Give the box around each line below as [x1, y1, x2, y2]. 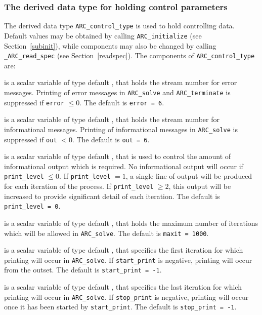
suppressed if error [4, 97, 64, 107]
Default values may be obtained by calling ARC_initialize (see [4, 30, 202, 41]
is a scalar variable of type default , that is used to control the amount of [4, 151, 231, 162]
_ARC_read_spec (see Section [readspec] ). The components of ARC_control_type [4, 50, 255, 61]
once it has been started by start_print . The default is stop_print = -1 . [4, 301, 237, 312]
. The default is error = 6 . [79, 97, 164, 107]
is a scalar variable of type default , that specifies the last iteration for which [4, 282, 242, 292]
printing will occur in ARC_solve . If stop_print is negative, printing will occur [4, 291, 249, 302]
